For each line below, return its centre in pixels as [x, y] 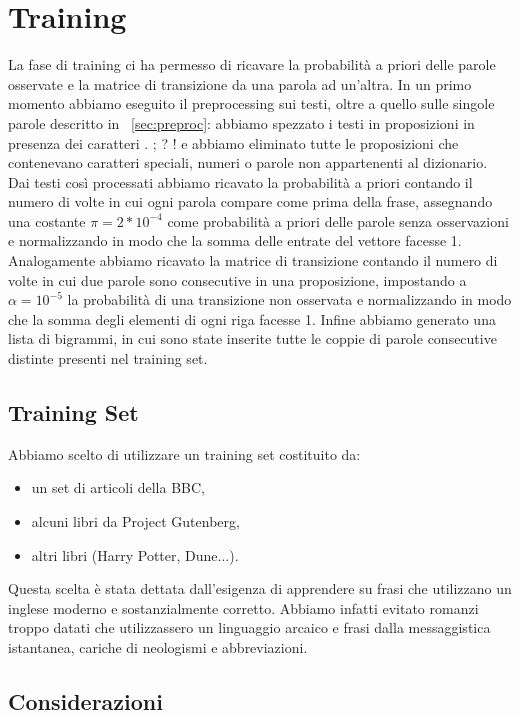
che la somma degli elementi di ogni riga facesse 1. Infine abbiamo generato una [252, 318]
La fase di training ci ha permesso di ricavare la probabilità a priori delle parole [252, 64]
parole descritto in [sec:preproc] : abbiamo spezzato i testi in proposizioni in [241, 122]
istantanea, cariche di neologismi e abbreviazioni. [158, 646]
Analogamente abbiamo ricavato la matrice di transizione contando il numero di [253, 260]
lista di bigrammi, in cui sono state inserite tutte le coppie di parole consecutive [252, 338]
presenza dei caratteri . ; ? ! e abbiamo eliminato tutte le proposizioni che [233, 142]
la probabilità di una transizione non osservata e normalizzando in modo [289, 299]
